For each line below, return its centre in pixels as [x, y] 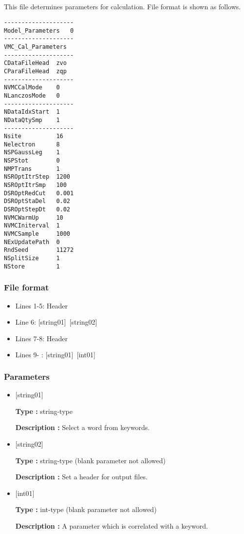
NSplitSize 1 [32, 258]
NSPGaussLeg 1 [32, 153]
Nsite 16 [34, 136]
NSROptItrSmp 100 [35, 185]
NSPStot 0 [32, 161]
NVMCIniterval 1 [32, 226]
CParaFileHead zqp [35, 71]
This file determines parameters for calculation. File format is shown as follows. [122, 7]
